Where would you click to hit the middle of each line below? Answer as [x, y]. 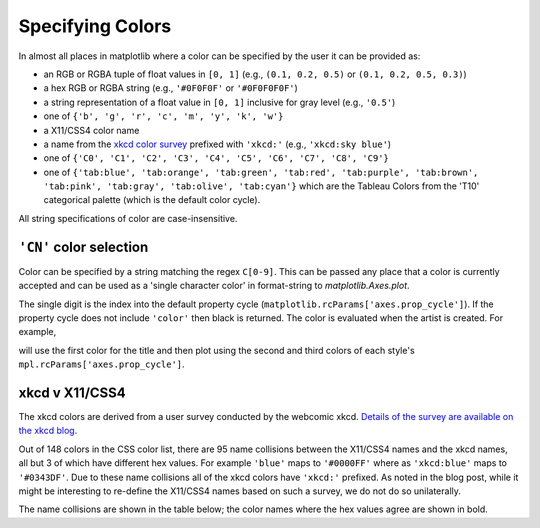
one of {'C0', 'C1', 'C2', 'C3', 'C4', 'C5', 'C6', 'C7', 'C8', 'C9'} [216, 158]
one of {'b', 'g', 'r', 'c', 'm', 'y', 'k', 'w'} [163, 116]
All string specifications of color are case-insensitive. [128, 218]
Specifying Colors [95, 26]
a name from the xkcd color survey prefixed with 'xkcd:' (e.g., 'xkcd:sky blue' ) [217, 144]
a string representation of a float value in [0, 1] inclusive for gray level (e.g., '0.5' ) [219, 102]
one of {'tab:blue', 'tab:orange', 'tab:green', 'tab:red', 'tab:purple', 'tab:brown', [261, 172]
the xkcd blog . [48, 431]
